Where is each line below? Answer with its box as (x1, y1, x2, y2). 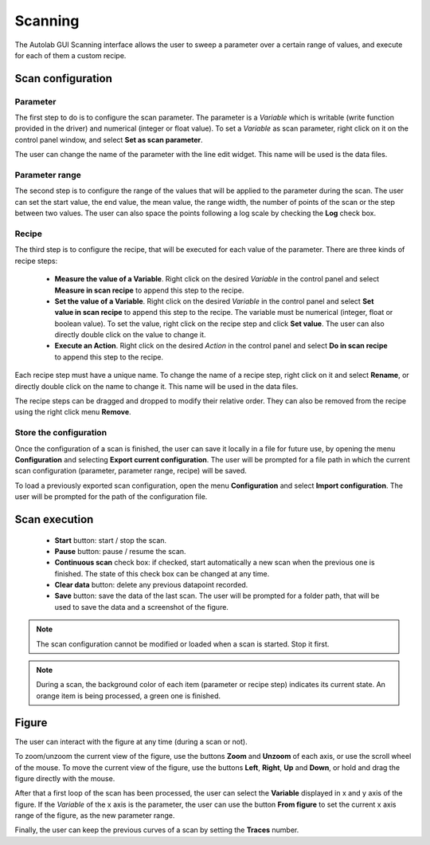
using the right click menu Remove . (14, 407, 131, 417)
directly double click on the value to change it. (54, 330, 206, 340)
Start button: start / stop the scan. (54, 535, 167, 545)
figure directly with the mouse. (14, 773, 115, 783)
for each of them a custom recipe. (14, 50, 127, 60)
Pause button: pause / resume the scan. (54, 546, 186, 556)
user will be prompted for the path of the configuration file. (14, 492, 208, 501)
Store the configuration (14, 427, 107, 438)
